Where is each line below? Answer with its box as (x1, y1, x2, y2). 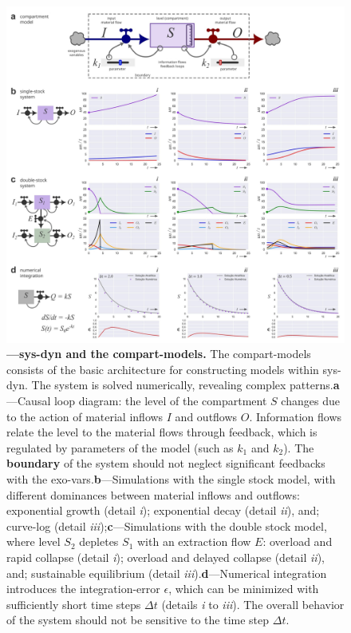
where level (6, 533, 61, 550)
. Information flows (249, 408, 342, 424)
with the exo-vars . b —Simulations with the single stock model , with (6, 471, 336, 488)
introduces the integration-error (6, 580, 160, 597)
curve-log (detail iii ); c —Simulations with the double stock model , (6, 517, 327, 534)
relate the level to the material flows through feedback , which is (6, 424, 317, 440)
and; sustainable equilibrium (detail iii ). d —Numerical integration (6, 564, 327, 581)
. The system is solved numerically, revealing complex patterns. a (24, 376, 340, 393)
